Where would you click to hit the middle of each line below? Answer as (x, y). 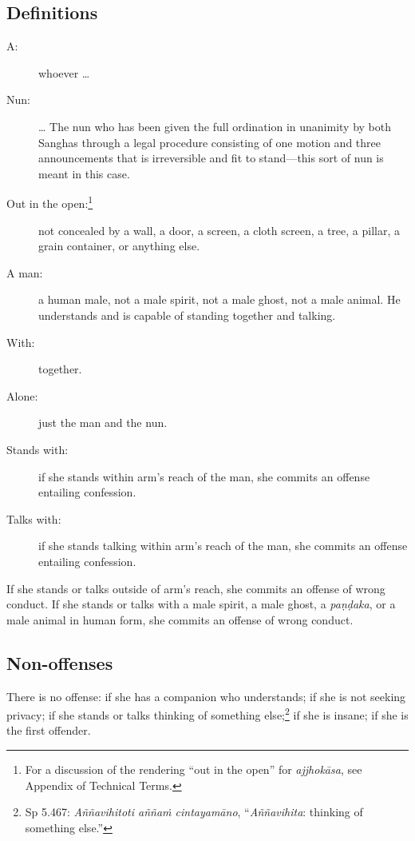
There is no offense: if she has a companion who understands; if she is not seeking (206, 696)
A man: (25, 272)
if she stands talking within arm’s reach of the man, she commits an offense (223, 546)
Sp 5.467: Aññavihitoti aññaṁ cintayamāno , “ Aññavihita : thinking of (194, 812)
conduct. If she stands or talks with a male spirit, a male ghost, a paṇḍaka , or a (201, 604)
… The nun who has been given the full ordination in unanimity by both (215, 126)
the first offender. (49, 730)
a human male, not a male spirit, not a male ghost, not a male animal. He (219, 299)
